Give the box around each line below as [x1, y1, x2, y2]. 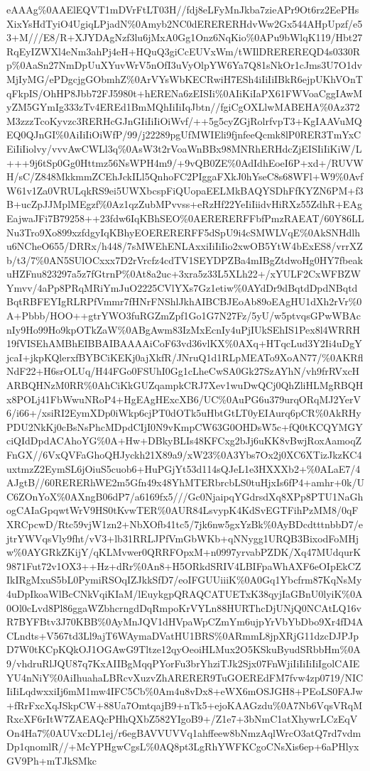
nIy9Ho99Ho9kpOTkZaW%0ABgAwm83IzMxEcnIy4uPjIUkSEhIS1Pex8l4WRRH [6, 322, 361, 337]
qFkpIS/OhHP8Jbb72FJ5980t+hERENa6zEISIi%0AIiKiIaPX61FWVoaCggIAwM [6, 85, 363, 100]
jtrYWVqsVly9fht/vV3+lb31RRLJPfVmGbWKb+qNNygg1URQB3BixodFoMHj [6, 530, 359, 545]
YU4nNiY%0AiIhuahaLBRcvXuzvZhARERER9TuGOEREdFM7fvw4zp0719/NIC [6, 669, 364, 684]
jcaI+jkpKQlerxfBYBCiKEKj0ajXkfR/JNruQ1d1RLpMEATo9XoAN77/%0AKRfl [6, 349, 364, 364]
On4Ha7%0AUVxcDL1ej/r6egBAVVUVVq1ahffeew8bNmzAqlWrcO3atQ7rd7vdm [6, 725, 361, 740]
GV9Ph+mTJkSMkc [6, 753, 97, 768]
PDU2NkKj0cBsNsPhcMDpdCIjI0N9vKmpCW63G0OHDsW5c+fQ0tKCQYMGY [6, 419, 363, 434]
